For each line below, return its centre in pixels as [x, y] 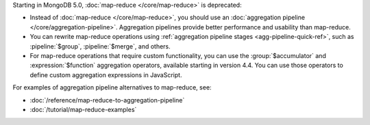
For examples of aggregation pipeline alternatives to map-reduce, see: [112, 87]
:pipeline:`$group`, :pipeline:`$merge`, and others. [100, 46]
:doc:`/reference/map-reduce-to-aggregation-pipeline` [107, 100]
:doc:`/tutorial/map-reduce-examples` [83, 109]
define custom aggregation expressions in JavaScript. [106, 74]
